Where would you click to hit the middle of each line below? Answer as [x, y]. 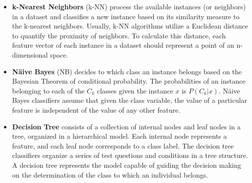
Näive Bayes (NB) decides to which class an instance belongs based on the [127, 71]
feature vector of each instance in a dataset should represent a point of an [123, 45]
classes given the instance [135, 90]
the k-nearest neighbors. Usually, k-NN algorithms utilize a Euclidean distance [130, 26]
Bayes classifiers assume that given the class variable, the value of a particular [129, 100]
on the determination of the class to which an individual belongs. [110, 174]
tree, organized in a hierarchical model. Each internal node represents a [119, 136]
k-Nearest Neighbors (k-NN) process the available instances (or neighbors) [129, 6]
